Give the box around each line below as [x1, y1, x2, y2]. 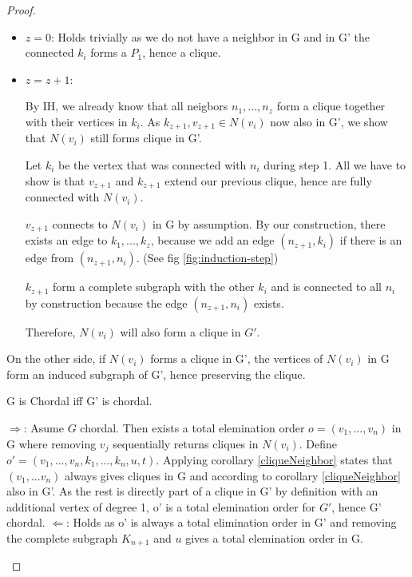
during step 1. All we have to [263, 157, 406, 173]
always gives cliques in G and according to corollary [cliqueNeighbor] [65, 467, 401, 483]
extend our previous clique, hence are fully [164, 172, 372, 189]
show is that [25, 172, 85, 189]
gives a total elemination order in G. [185, 529, 363, 546]
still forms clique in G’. [90, 129, 202, 146]
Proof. [6, 2, 36, 18]
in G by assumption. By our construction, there [152, 215, 386, 232]
